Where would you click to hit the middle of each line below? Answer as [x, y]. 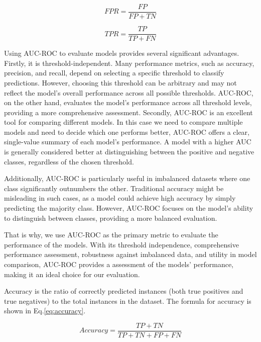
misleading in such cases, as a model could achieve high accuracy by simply [120, 198]
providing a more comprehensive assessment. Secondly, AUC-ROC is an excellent [128, 112]
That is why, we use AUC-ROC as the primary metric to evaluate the [111, 235]
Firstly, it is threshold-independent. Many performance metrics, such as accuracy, [129, 63]
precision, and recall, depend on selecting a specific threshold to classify [114, 73]
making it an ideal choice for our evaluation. [72, 274]
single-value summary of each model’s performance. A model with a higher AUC [128, 142]
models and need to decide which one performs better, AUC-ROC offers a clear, [127, 132]
